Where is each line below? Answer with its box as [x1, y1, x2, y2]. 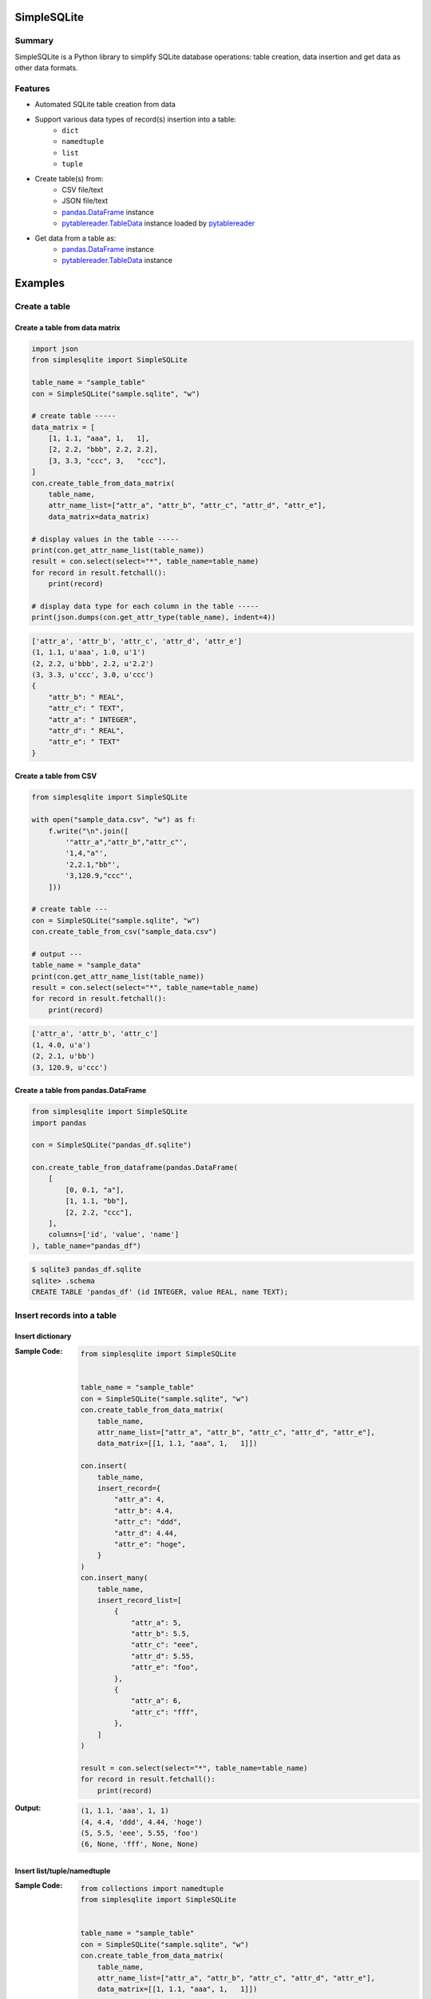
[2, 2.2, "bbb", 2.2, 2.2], [48, 445, 159, 454]
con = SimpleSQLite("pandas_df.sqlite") [31, 1140, 192, 1150]
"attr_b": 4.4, [114, 1506, 174, 1515]
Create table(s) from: [34, 174, 104, 183]
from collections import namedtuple [80, 1884, 224, 1893]
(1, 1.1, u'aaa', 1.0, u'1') [31, 648, 146, 657]
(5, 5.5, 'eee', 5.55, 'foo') [80, 1828, 199, 1837]
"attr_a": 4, [114, 1495, 165, 1504]
